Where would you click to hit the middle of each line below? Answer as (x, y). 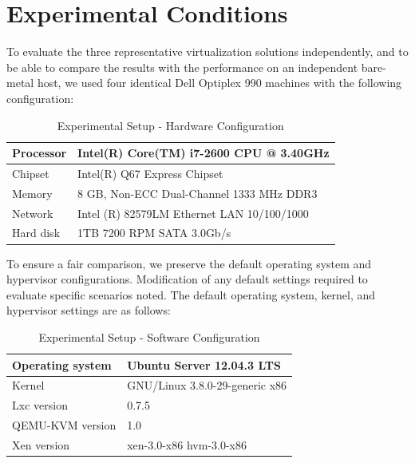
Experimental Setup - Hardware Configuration (170, 125)
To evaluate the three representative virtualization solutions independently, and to (207, 51)
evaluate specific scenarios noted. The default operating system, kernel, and (191, 294)
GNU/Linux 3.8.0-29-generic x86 (207, 385)
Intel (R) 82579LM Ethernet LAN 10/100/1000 (193, 213)
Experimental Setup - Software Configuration (149, 336)
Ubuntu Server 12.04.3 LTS (204, 364)
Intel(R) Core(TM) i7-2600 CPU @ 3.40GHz (204, 153)
